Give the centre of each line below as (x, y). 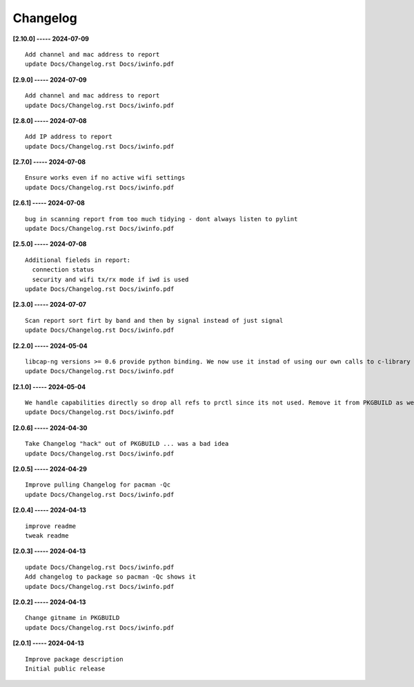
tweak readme (47, 536)
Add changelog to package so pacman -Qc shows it (111, 577)
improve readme (51, 526)
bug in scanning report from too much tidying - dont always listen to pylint (161, 219)
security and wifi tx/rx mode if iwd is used (110, 279)
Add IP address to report (69, 137)
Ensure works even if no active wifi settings (105, 178)
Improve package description (74, 659)
